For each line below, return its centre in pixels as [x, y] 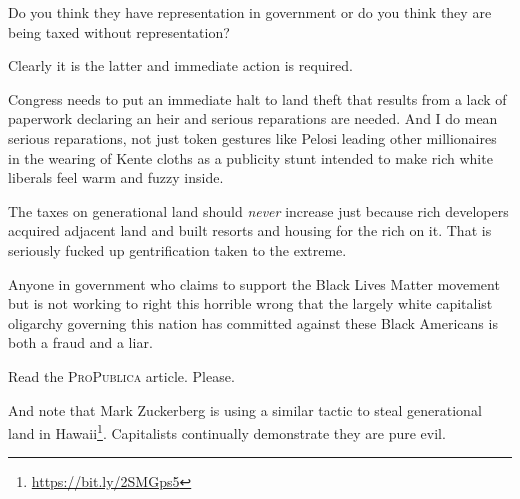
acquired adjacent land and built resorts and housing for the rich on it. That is [250, 230]
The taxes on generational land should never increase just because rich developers [258, 210]
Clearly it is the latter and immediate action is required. [180, 65]
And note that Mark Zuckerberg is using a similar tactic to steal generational [245, 409]
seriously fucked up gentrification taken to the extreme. [177, 249]
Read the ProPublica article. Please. [121, 375]
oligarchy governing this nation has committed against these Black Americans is [253, 322]
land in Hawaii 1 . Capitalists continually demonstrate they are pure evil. [227, 431]
